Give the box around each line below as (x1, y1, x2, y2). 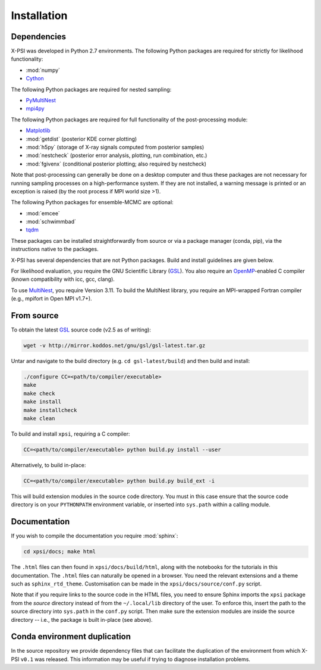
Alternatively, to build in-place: (11, 461, 86, 468)
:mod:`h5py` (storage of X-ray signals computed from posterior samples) (26, 143, 204, 151)
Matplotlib (26, 127, 51, 134)
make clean (23, 415, 55, 422)
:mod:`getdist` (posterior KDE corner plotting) (26, 135, 137, 142)
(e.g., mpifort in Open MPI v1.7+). (11, 295, 92, 302)
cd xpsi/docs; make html (23, 548, 96, 555)
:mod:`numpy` (26, 66, 61, 74)
